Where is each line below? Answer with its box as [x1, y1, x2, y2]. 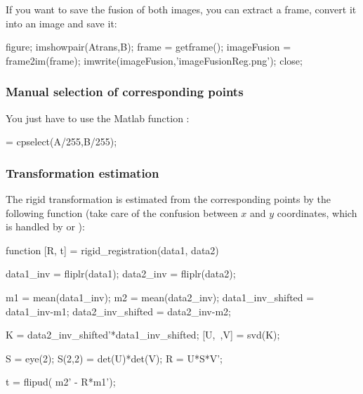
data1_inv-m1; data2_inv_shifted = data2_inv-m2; [6, 303, 231, 318]
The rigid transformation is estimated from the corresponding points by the [6, 192, 331, 206]
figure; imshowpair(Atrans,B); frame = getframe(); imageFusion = [6, 39, 291, 54]
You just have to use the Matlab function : [6, 110, 190, 125]
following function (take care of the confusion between [6, 205, 238, 220]
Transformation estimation [6, 164, 159, 181]
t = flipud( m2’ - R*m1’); [6, 374, 116, 389]
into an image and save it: [6, 15, 117, 30]
